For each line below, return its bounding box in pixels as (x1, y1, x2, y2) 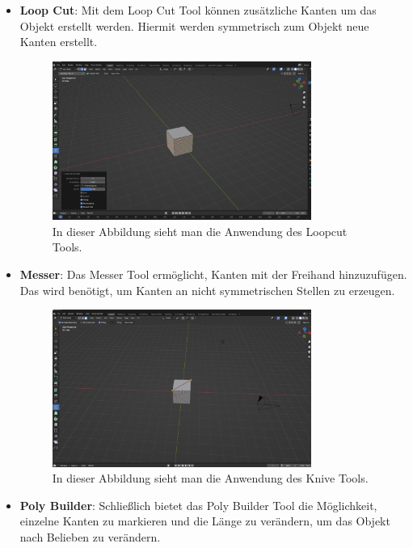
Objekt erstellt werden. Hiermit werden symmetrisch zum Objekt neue (19, 17, 369, 34)
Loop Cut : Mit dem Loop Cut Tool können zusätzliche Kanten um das (19, 2, 377, 18)
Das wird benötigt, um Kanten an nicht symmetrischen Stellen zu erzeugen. (19, 281, 395, 298)
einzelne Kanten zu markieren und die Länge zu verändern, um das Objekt (19, 512, 390, 529)
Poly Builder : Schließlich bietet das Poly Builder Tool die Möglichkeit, (19, 496, 377, 513)
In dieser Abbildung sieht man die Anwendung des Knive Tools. (52, 470, 369, 487)
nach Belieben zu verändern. (19, 528, 161, 545)
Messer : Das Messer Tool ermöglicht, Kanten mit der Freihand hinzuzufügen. (19, 265, 407, 282)
